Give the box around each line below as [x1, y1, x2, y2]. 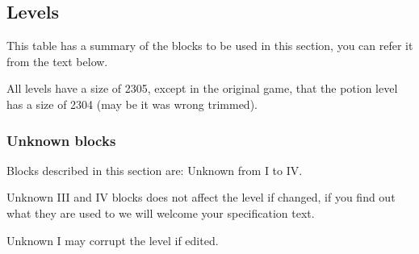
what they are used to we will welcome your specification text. [6, 204, 315, 221]
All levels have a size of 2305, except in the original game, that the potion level [6, 80, 398, 97]
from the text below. [6, 52, 108, 69]
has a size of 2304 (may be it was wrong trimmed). [6, 95, 258, 112]
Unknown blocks [6, 130, 116, 150]
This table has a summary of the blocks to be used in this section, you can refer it [6, 37, 413, 54]
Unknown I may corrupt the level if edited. [6, 231, 219, 248]
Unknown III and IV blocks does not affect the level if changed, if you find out [6, 189, 396, 206]
